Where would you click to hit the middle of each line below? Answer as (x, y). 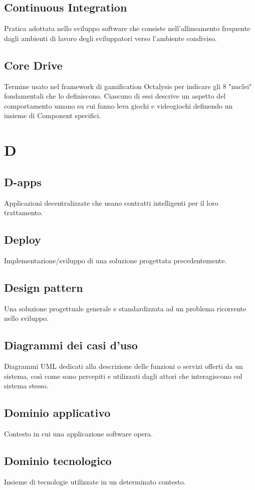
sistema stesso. (27, 386)
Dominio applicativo (57, 413)
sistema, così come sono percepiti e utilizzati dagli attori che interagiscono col (123, 376)
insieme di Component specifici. (53, 115)
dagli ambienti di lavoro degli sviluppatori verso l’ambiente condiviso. (110, 38)
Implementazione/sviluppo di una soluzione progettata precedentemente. (115, 260)
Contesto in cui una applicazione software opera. (78, 434)
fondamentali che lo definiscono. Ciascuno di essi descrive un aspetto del (115, 96)
